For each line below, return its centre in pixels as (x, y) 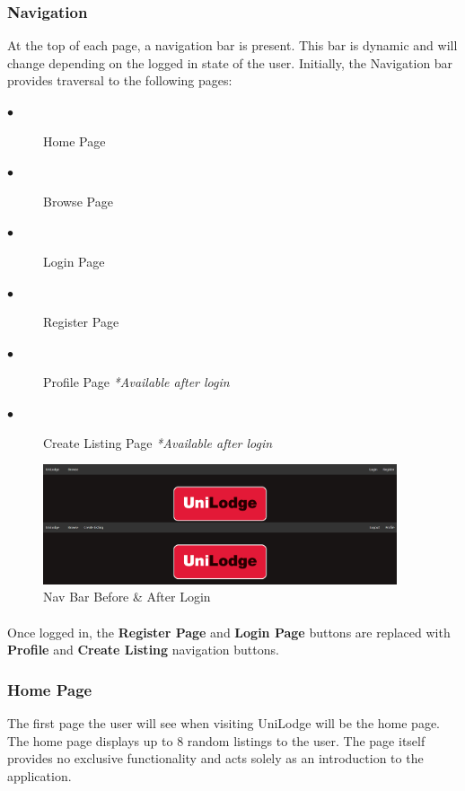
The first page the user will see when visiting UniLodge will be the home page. (224, 723)
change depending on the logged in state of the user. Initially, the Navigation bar (230, 62)
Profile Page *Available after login (136, 382)
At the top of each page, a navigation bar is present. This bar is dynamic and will (232, 45)
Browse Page (78, 201)
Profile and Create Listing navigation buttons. (143, 650)
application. (39, 775)
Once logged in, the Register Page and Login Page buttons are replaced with (229, 632)
